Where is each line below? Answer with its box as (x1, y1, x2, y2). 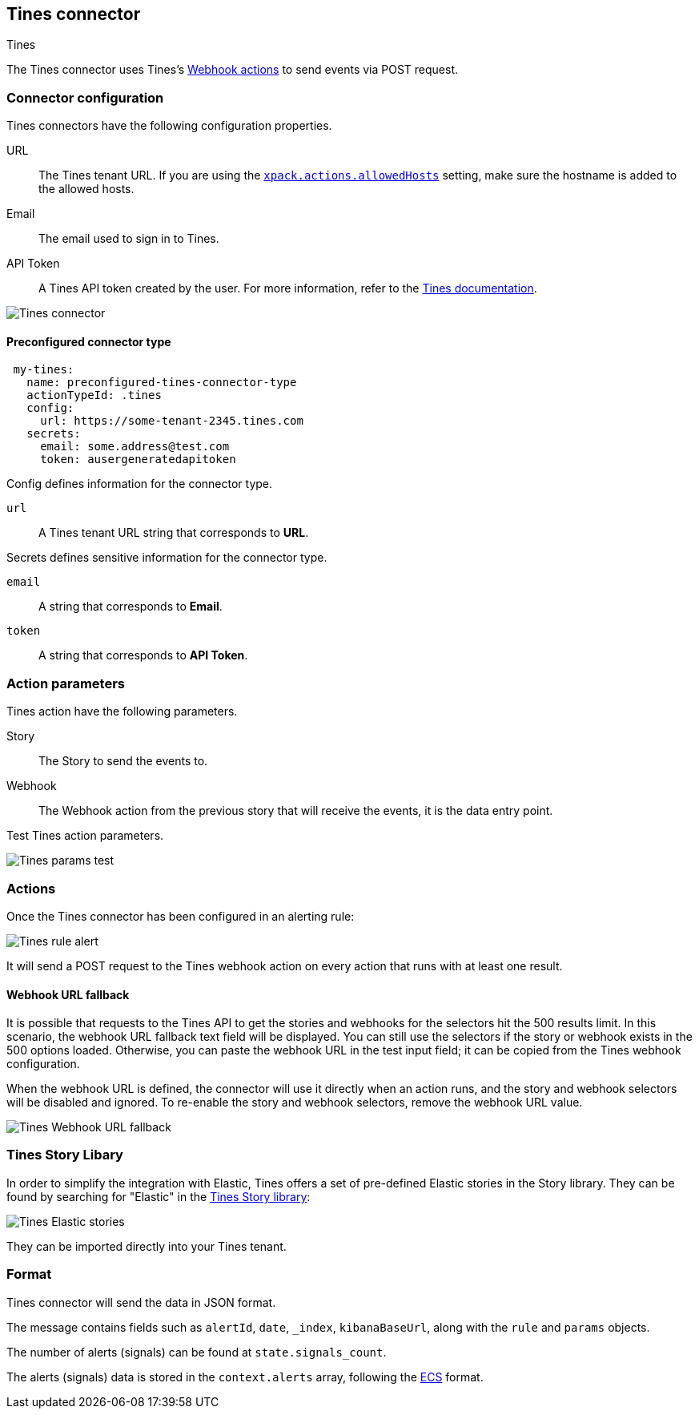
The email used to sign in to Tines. (38, 232, 219, 246)
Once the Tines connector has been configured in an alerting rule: (6, 909, 355, 923)
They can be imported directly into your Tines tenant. (6, 1239, 287, 1253)
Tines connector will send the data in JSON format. (6, 1295, 276, 1309)
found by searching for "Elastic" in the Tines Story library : (6, 1189, 311, 1203)
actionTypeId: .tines (26, 389, 162, 402)
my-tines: (13, 363, 74, 377)
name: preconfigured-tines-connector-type (26, 376, 297, 389)
